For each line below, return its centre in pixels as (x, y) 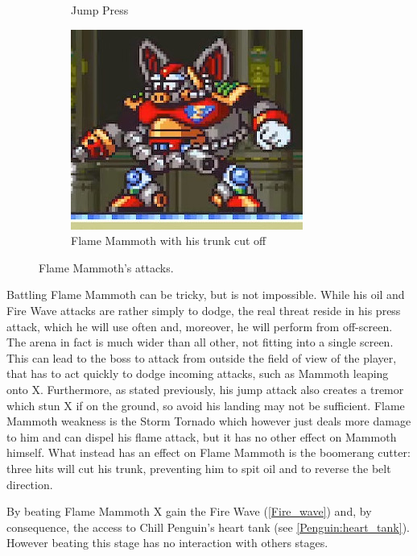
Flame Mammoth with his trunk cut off (169, 241)
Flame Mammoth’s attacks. (106, 267)
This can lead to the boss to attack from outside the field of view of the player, (202, 357)
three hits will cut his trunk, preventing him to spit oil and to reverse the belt (199, 468)
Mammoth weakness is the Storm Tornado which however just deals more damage (209, 421)
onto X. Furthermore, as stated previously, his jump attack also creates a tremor (205, 389)
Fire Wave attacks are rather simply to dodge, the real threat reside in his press (204, 310)
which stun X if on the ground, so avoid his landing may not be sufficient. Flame (206, 405)
